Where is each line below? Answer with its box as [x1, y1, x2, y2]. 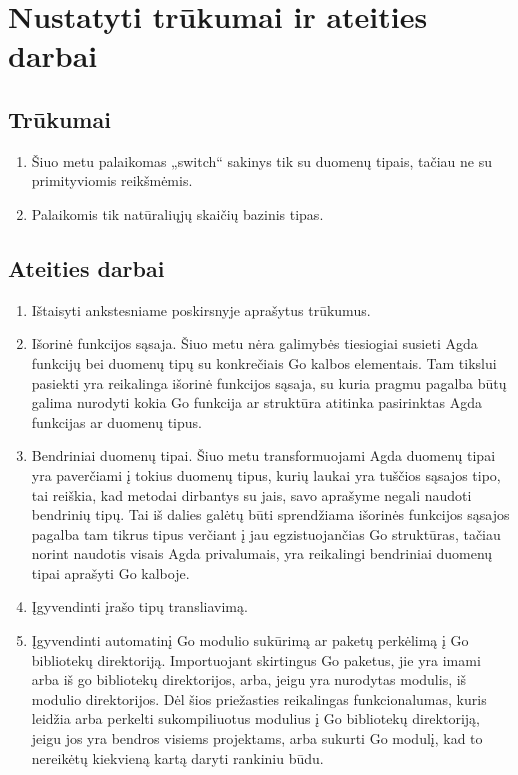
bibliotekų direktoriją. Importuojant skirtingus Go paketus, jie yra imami [31, 649, 481, 670]
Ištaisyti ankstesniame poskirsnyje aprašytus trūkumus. [31, 299, 371, 320]
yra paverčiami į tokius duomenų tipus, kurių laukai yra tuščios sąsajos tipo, [31, 464, 501, 485]
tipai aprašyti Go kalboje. [31, 562, 190, 583]
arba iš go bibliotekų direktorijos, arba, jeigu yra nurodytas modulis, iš [31, 669, 467, 690]
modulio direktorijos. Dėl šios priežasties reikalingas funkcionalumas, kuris [31, 688, 487, 709]
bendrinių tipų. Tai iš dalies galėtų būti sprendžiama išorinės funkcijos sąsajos [31, 504, 510, 525]
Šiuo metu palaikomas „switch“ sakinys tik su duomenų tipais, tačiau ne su [31, 150, 492, 171]
